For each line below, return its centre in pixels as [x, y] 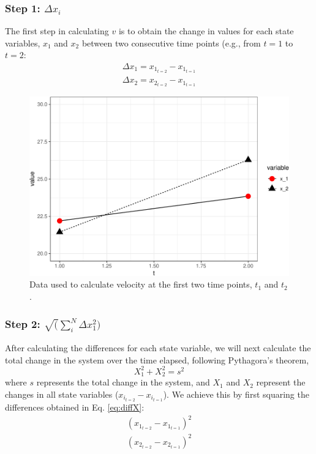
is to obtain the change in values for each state [206, 31]
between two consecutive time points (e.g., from [171, 43]
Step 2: [23, 323]
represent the [281, 382]
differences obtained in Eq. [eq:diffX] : [75, 407]
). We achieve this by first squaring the [236, 394]
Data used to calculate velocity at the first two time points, [141, 284]
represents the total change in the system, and [123, 382]
